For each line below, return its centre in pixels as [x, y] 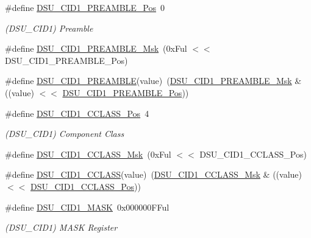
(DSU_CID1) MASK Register [61, 227]
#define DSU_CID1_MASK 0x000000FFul [87, 207]
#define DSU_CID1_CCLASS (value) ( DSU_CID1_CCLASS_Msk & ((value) [154, 174]
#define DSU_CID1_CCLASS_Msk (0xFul [88, 154]
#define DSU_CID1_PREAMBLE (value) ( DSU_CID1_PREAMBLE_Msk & [153, 81]
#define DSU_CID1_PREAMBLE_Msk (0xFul [96, 48]
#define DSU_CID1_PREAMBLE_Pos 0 [85, 7]
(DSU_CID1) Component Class [65, 134]
